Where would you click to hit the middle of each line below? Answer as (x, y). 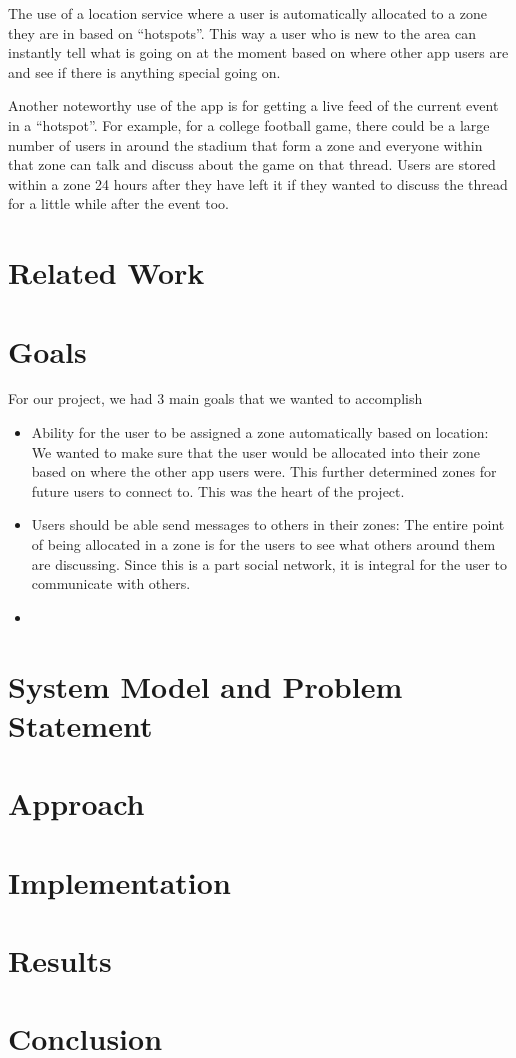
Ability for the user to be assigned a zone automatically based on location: (260, 432)
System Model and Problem (205, 685)
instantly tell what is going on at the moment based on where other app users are (258, 52)
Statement (80, 724)
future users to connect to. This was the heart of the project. (218, 490)
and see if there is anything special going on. (144, 71)
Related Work (106, 272)
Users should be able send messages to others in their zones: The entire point (268, 524)
